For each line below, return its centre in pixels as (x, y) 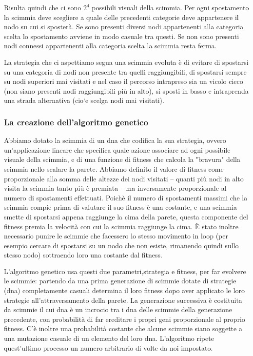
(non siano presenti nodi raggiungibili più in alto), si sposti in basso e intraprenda (126, 90)
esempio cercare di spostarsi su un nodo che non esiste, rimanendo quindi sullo (121, 245)
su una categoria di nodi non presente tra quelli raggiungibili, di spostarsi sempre (125, 71)
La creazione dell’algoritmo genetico (76, 122)
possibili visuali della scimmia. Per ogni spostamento (170, 7)
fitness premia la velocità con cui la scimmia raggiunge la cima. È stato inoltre (121, 226)
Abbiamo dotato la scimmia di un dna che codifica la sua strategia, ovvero (115, 140)
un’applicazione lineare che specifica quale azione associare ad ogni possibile (117, 149)
